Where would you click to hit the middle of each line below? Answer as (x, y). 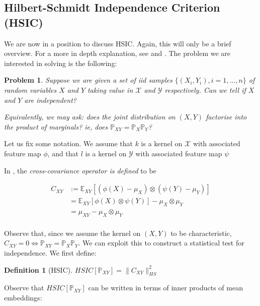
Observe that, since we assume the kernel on (72, 233)
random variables (30, 89)
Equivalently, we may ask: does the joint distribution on (90, 117)
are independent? (50, 100)
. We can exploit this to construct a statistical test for (161, 243)
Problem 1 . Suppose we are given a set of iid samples (88, 80)
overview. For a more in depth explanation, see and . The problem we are (117, 53)
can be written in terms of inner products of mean (165, 288)
